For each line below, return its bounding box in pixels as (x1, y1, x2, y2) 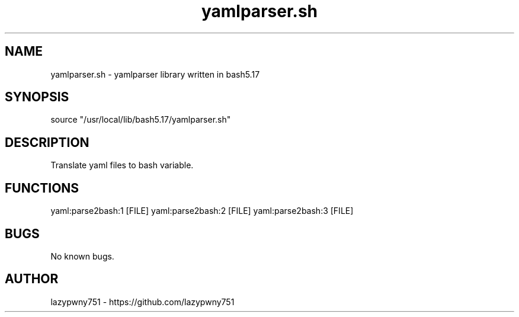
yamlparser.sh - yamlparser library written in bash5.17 (50, 69, 260, 79)
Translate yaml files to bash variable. (50, 160, 194, 171)
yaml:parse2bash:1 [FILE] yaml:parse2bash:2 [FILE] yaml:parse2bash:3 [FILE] (50, 206, 354, 216)
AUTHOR (5, 271, 59, 287)
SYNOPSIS (5, 89, 69, 105)
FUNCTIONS (5, 180, 79, 196)
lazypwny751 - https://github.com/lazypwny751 (50, 296, 235, 307)
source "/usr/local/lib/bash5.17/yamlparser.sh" (50, 114, 231, 125)
